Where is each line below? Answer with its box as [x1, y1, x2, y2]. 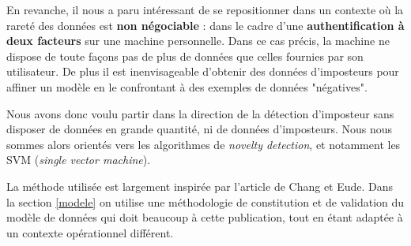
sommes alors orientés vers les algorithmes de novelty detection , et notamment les [6, 136, 401, 152]
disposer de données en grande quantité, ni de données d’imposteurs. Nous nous [6, 121, 393, 137]
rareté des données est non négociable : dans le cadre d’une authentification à [6, 17, 405, 33]
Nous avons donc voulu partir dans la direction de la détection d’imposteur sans [6, 105, 394, 121]
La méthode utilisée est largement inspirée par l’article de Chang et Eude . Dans [6, 177, 394, 194]
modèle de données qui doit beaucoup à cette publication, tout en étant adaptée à [6, 209, 403, 225]
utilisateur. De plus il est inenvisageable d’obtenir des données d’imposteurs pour [6, 63, 399, 80]
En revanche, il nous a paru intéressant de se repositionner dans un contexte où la [6, 2, 404, 17]
